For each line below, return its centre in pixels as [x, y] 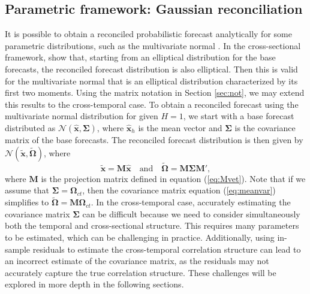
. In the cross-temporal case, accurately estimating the [191, 202]
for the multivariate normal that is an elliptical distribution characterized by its [151, 81]
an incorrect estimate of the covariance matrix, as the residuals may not [137, 261]
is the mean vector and [180, 127]
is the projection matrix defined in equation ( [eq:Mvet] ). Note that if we [173, 178]
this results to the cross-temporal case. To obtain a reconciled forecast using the [152, 104]
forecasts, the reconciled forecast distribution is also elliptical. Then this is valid [151, 69]
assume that [27, 190]
